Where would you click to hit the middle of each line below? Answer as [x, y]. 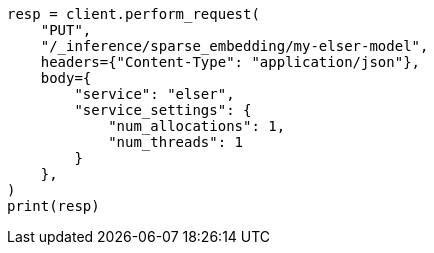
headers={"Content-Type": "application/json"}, [230, 62]
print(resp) [53, 206]
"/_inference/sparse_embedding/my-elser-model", [234, 46]
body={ [66, 78]
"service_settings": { [163, 110]
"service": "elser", [154, 94]
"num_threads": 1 [176, 142]
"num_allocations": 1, [197, 126]
